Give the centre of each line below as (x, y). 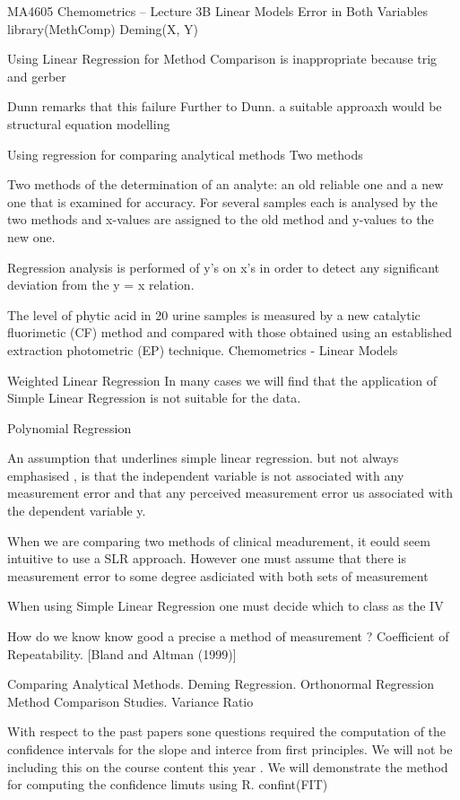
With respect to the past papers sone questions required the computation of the (227, 731)
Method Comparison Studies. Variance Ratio (130, 701)
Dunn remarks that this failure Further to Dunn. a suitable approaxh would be (225, 106)
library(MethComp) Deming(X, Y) (103, 28)
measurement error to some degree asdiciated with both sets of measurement (218, 575)
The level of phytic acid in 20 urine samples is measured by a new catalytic (214, 314)
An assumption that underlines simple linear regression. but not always (203, 458)
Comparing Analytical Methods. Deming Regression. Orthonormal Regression (221, 684)
